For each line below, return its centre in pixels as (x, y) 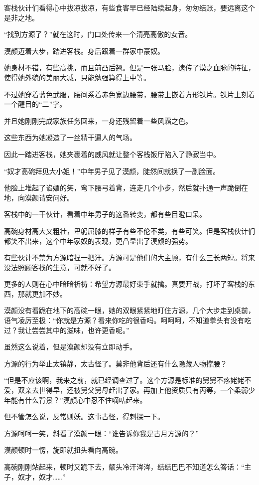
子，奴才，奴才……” (35, 476)
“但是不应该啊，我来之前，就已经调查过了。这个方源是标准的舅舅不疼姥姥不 (128, 380)
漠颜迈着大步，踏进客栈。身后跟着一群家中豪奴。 (84, 51)
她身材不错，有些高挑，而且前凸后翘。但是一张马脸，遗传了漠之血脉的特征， (129, 68)
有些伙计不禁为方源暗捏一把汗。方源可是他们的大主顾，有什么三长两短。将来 (129, 257)
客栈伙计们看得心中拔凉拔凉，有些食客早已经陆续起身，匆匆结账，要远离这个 (129, 7)
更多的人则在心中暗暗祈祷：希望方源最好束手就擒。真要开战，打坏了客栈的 (126, 284)
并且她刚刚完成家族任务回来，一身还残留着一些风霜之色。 (98, 120)
